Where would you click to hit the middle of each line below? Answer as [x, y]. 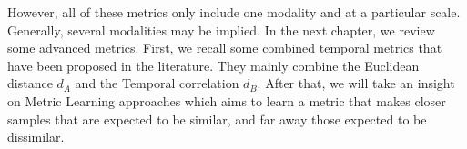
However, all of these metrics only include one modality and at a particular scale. [234, 12]
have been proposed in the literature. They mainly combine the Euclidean [213, 65]
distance [30, 83]
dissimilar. [36, 137]
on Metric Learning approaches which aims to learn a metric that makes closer [227, 100]
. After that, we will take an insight [356, 83]
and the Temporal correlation [157, 83]
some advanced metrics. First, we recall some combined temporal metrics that [225, 48]
